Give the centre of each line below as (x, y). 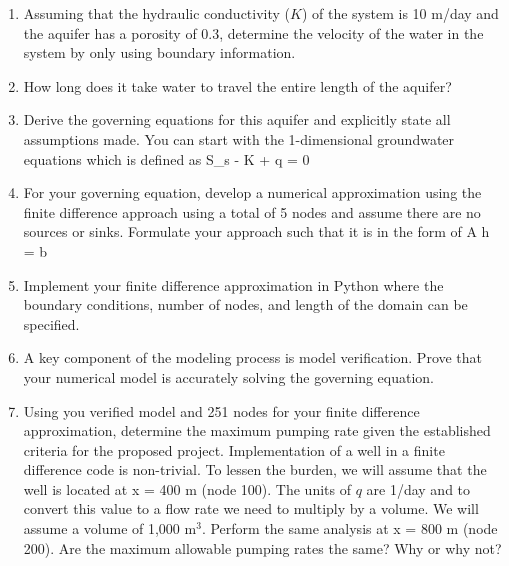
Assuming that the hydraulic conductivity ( (157, 13)
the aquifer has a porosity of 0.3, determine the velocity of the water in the (253, 32)
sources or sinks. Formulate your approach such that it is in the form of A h (256, 231)
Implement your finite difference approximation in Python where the (233, 284)
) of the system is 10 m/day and (400, 13)
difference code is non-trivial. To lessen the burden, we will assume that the (255, 469)
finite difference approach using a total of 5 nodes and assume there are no (252, 211)
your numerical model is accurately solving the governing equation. (229, 376)
